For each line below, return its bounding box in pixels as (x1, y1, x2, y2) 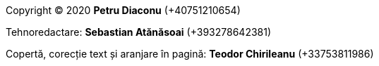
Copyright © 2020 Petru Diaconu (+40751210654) (6, 4, 241, 16)
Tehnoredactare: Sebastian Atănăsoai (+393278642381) (6, 26, 272, 38)
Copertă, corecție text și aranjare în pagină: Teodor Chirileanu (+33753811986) (6, 48, 374, 60)
